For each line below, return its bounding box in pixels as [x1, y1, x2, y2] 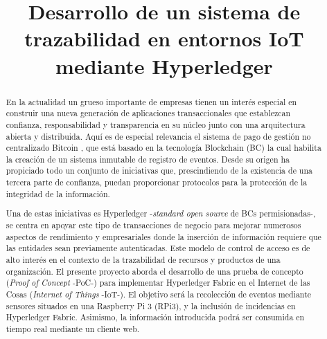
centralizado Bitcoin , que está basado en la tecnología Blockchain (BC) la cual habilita [6, 142, 321, 154]
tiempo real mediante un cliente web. [6, 322, 140, 334]
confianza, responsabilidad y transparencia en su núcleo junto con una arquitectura [6, 118, 306, 130]
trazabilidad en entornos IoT [24, 24, 304, 53]
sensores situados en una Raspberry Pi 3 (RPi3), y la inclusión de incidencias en [6, 300, 296, 311]
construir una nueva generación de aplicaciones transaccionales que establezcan [6, 107, 291, 119]
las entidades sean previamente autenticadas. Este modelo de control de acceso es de [6, 242, 310, 254]
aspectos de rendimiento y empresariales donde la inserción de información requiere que [6, 230, 321, 242]
